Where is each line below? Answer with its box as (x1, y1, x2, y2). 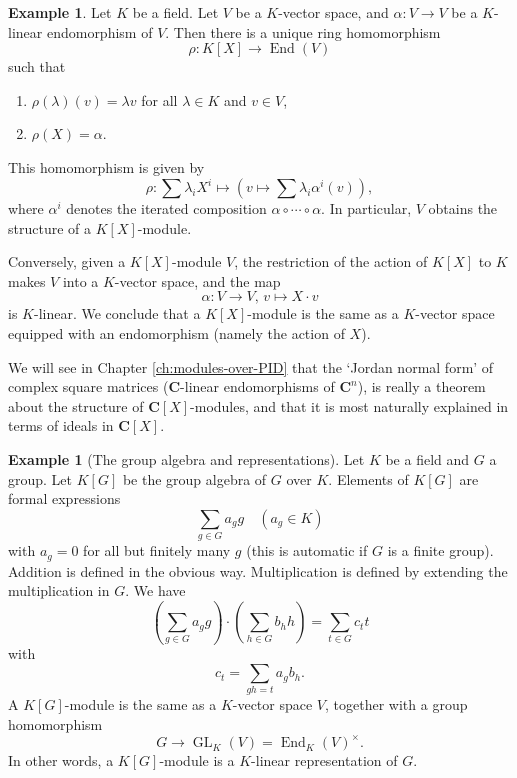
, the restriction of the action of (234, 251, 428, 272)
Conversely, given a (8, 251, 126, 272)
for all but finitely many (83, 540, 231, 561)
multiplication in (8, 580, 110, 601)
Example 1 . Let (8, 2, 112, 22)
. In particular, (321, 198, 412, 219)
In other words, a (8, 750, 114, 771)
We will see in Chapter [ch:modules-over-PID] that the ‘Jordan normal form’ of (8, 356, 494, 377)
